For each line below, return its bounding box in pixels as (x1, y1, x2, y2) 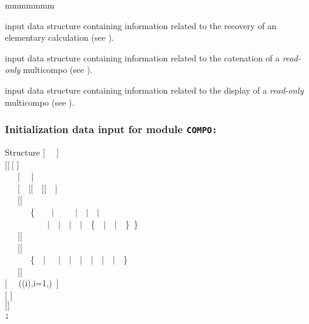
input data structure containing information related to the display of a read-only (5, 83, 304, 96)
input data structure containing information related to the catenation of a (5, 51, 280, 64)
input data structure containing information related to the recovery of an (5, 19, 277, 32)
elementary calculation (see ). (5, 31, 114, 44)
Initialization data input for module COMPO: (5, 122, 217, 137)
